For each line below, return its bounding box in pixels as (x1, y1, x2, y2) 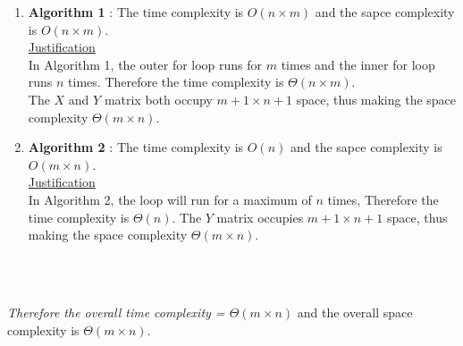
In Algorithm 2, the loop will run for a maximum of (28, 190, 312, 208)
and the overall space (297, 302, 413, 321)
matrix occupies (216, 207, 304, 226)
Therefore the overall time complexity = (7, 302, 225, 321)
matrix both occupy (104, 89, 213, 108)
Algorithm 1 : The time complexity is (28, 3, 244, 21)
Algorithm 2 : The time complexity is (28, 138, 244, 156)
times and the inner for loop (281, 55, 435, 73)
